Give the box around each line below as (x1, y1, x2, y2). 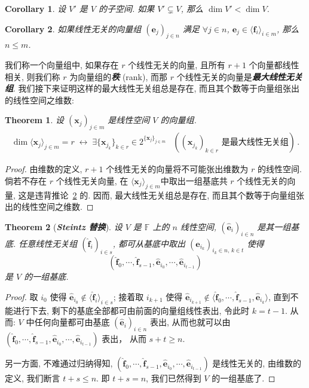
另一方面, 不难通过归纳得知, (5, 357, 113, 369)
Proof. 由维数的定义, (5, 163, 82, 175)
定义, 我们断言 (5, 372, 60, 384)
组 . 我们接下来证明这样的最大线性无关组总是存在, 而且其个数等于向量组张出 (5, 82, 300, 94)
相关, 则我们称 (5, 70, 60, 83)
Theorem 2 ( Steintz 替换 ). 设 (5, 220, 123, 233)
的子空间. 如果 (99, 2, 155, 14)
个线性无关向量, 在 (56, 174, 129, 187)
